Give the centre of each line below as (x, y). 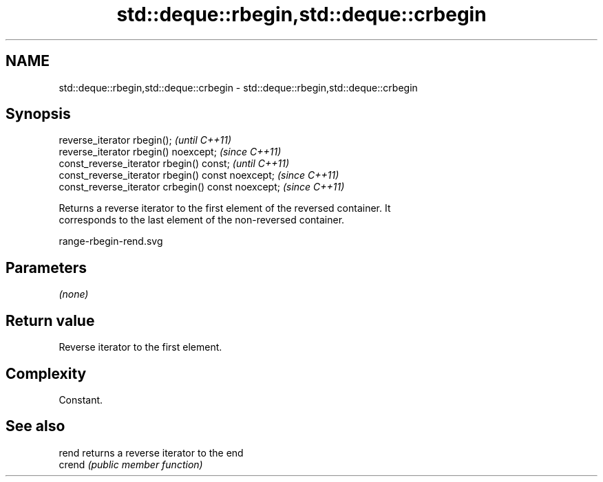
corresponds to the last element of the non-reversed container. (202, 220)
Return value (50, 320)
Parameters (46, 267)
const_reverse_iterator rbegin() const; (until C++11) (174, 164)
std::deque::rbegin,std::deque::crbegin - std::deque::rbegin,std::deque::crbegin (238, 87)
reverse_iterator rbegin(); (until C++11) (145, 140)
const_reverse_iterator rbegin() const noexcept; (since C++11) (199, 175)
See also (35, 426)
